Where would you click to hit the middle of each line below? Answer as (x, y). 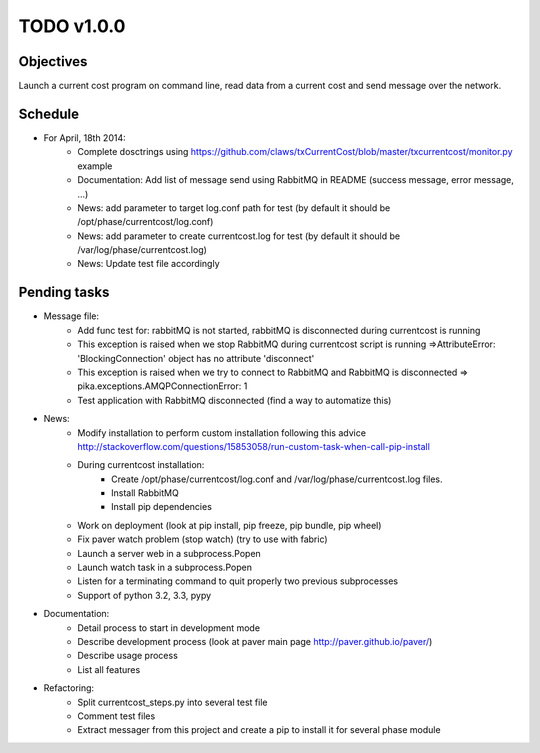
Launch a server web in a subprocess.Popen (169, 553)
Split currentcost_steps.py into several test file (172, 702)
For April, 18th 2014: (84, 137)
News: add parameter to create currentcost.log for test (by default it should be (238, 236)
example (95, 166)
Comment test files (116, 716)
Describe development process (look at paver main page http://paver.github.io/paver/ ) (255, 641)
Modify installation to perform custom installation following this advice (222, 432)
